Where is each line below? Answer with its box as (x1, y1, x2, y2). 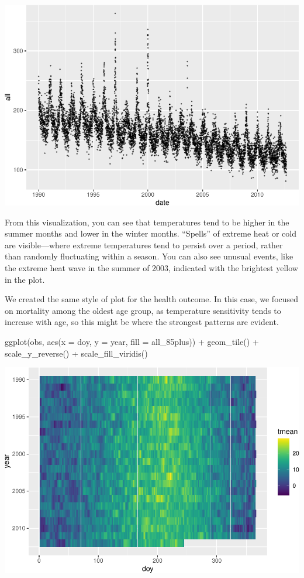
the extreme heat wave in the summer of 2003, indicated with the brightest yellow (5, 262, 298, 273)
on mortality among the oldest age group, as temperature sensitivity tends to (5, 304, 281, 316)
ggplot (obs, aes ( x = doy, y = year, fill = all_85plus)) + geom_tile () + (5, 335, 259, 347)
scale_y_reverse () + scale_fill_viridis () (5, 347, 148, 359)
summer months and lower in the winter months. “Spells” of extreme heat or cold (5, 227, 297, 240)
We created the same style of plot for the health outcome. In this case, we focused (5, 293, 299, 305)
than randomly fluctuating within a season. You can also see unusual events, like (5, 250, 293, 262)
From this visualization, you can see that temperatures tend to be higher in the (5, 216, 289, 228)
